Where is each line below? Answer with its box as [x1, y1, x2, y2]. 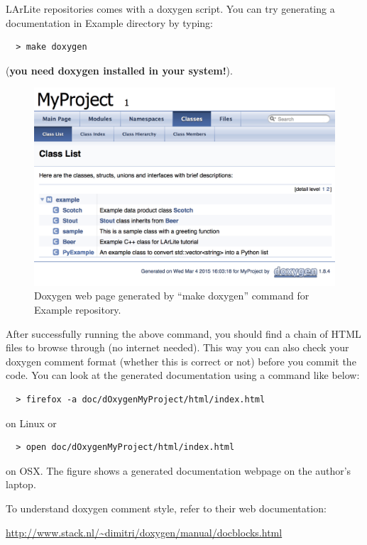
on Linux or [6, 415, 57, 430]
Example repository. [34, 302, 121, 317]
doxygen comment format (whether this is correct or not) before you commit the [6, 353, 356, 368]
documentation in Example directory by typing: [6, 15, 213, 30]
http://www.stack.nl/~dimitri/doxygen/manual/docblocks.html [6, 524, 283, 539]
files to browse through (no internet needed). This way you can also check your [6, 340, 349, 355]
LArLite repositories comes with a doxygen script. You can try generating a [6, 1, 335, 16]
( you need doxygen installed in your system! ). [6, 62, 233, 77]
